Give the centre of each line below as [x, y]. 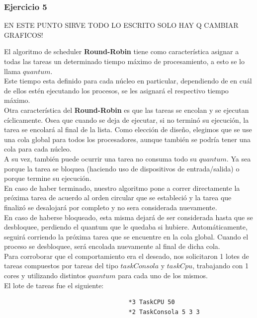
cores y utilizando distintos [45, 276]
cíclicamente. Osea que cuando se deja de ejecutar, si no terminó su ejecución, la [127, 119]
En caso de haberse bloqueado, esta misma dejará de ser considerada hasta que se [128, 217]
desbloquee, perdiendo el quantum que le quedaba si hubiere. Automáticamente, [126, 227]
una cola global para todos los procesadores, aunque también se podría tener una [128, 139]
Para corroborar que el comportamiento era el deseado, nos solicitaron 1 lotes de [127, 256]
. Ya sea [239, 158]
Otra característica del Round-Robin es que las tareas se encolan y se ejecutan [127, 110]
